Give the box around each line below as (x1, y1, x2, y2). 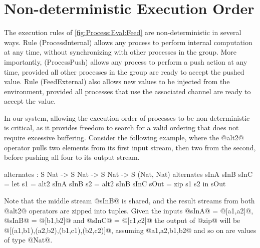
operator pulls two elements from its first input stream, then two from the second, (4, 142, 256, 152)
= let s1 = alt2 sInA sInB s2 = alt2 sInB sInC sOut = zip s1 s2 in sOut (4, 178, 226, 189)
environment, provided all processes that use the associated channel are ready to (4, 86, 251, 96)
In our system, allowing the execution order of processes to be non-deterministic (4, 112, 250, 123)
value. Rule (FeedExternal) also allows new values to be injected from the (4, 76, 230, 87)
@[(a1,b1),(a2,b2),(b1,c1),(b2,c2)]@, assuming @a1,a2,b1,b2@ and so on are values (4, 224, 256, 235)
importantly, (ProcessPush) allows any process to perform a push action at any (4, 56, 247, 67)
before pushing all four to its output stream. (4, 152, 140, 162)
